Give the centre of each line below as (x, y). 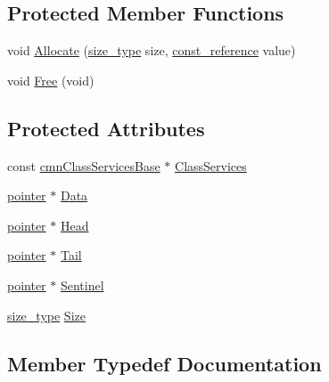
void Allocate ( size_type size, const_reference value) (152, 50)
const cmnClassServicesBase (84, 165)
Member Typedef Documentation (164, 363)
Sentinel (82, 284)
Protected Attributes (106, 128)
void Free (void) (51, 80)
